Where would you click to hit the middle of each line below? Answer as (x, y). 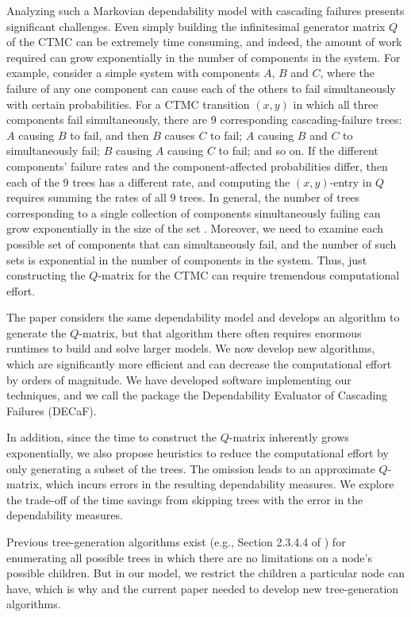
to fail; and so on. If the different (298, 150)
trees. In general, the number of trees (270, 197)
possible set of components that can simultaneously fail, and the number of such (202, 243)
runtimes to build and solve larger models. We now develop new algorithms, (191, 348)
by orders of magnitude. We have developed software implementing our (179, 379)
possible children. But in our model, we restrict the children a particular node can (205, 573)
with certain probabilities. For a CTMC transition (128, 104)
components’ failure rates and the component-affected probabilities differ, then (197, 166)
